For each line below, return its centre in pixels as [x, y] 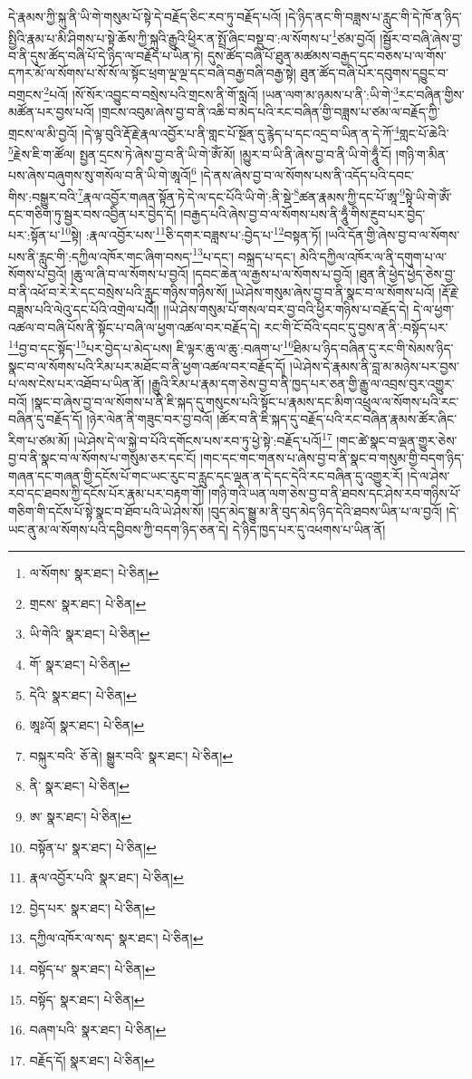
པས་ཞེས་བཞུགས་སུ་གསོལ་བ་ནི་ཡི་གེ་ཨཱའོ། [100, 175]
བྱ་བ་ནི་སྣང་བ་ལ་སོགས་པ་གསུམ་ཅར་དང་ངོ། [102, 458]
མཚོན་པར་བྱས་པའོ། [51, 112]
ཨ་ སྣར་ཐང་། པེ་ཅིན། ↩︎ [80, 816]
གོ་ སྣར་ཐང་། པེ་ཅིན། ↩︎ [80, 664]
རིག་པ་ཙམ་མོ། [39, 440]
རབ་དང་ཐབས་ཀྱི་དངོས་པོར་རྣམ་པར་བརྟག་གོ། [106, 493]
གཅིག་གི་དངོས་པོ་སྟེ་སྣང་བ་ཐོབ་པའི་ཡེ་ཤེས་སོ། [106, 511]
